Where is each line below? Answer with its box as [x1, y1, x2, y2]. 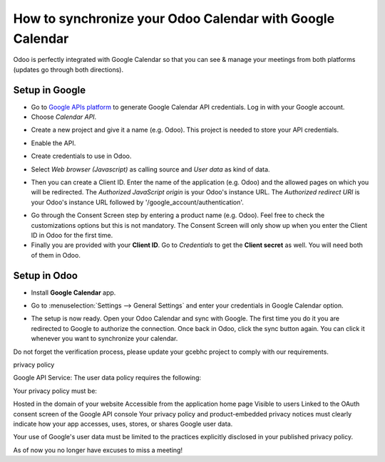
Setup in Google [13, 84, 86, 96]
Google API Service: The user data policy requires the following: [13, 374, 201, 382]
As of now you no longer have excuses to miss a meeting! [13, 446, 183, 454]
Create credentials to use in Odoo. [31, 152, 132, 160]
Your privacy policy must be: [13, 387, 98, 395]
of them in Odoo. [31, 251, 81, 259]
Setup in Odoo [13, 269, 78, 281]
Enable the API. [31, 139, 76, 147]
